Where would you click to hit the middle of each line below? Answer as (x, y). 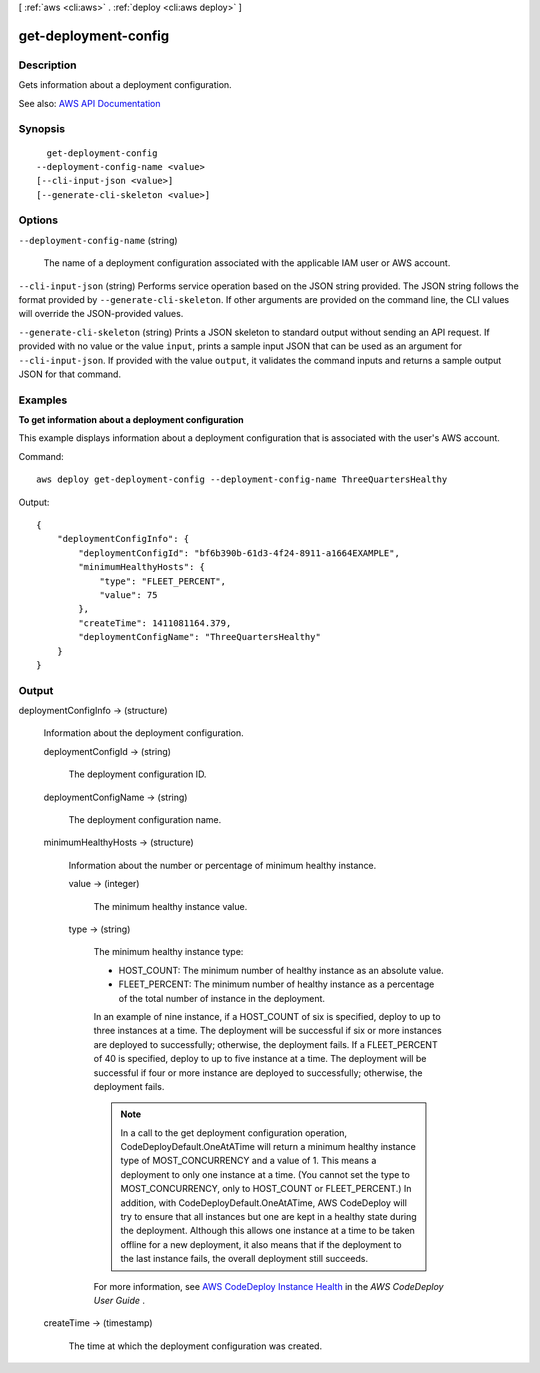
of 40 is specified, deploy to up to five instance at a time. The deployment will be (260, 1059)
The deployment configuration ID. (137, 774)
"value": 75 (128, 594)
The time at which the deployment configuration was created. (195, 1346)
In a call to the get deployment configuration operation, (234, 1132)
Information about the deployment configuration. (143, 733)
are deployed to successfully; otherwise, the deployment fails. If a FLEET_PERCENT (266, 1044)
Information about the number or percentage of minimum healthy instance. (222, 865)
